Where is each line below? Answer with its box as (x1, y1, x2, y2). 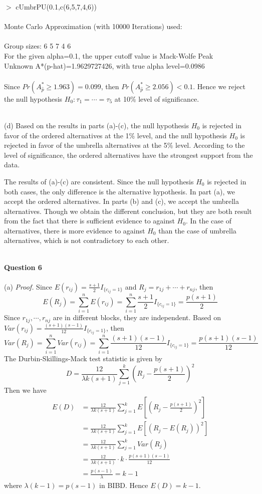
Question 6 (4, 262, 42, 272)
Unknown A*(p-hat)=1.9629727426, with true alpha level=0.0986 (4, 60, 205, 71)
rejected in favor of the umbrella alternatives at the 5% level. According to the (4, 140, 245, 150)
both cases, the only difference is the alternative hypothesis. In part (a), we (4, 186, 235, 196)
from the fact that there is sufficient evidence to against (4, 215, 175, 226)
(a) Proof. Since (4, 281, 53, 292)
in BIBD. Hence (99, 480, 148, 490)
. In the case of (185, 215, 231, 226)
